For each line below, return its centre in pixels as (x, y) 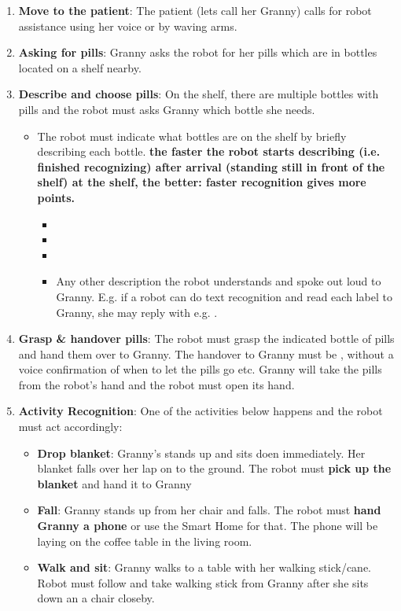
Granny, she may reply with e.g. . (137, 312)
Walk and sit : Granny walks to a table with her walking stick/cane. (204, 567)
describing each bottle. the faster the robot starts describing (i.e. (209, 151)
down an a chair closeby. (96, 598)
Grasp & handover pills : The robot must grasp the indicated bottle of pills (206, 339)
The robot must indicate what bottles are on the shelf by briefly (192, 136)
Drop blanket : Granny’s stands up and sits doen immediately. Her (201, 453)
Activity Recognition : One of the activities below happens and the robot (200, 411)
